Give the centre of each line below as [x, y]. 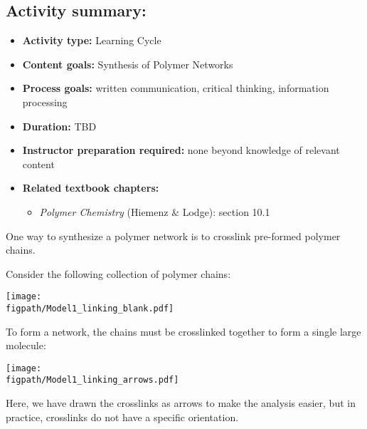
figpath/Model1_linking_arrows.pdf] [92, 380]
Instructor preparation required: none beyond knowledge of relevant [181, 150]
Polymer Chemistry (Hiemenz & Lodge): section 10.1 [155, 211]
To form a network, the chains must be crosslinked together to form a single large [183, 331]
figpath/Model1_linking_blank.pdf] [90, 308]
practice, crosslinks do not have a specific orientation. [122, 417]
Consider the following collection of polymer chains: [118, 273]
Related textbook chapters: [91, 188]
